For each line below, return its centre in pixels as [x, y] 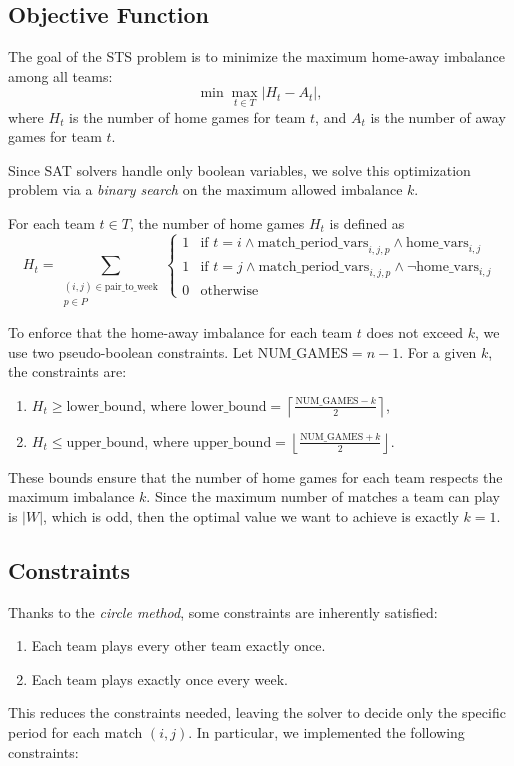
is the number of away [438, 116]
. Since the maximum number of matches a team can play [323, 496]
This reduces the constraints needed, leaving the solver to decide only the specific [257, 712]
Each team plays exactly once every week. [159, 678]
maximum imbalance [71, 496]
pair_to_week [131, 286]
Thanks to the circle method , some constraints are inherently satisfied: [223, 611]
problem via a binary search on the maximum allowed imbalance [205, 189]
